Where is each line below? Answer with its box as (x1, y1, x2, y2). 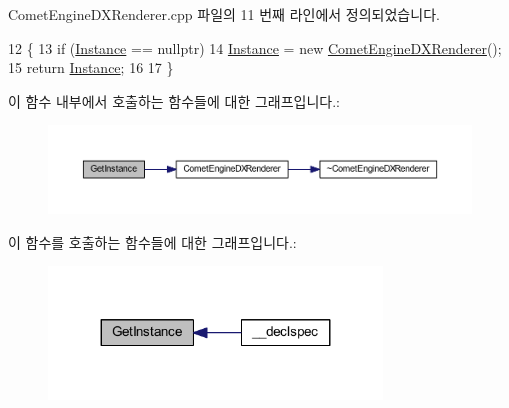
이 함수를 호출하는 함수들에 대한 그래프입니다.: (8, 231, 297, 252)
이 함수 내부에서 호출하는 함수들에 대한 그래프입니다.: (8, 90, 340, 111)
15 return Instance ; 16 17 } (8, 57, 174, 78)
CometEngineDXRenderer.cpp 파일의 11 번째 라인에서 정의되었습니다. (8, 4, 440, 24)
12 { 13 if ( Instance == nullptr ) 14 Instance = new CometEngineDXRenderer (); (8, 37, 502, 58)
